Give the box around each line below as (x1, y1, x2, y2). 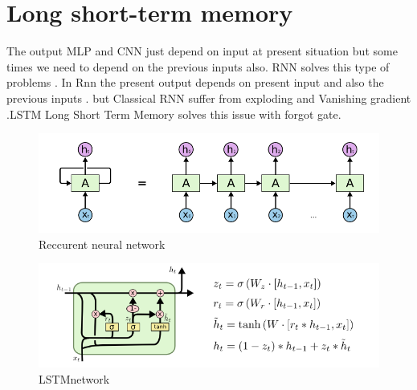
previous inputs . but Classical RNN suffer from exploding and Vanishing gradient (6, 89, 411, 106)
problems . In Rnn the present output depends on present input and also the (6, 74, 384, 91)
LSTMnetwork (39, 370, 110, 387)
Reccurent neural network (39, 235, 166, 252)
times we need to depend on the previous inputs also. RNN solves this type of (6, 58, 390, 75)
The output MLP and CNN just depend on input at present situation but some (6, 43, 398, 59)
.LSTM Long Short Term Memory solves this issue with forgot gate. (6, 105, 341, 122)
